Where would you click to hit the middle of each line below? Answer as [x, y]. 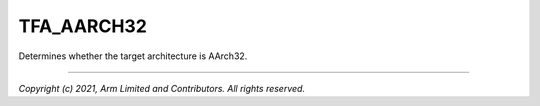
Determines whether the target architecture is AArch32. [133, 56]
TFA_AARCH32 [82, 26]
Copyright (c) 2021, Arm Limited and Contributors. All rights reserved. [161, 88]
